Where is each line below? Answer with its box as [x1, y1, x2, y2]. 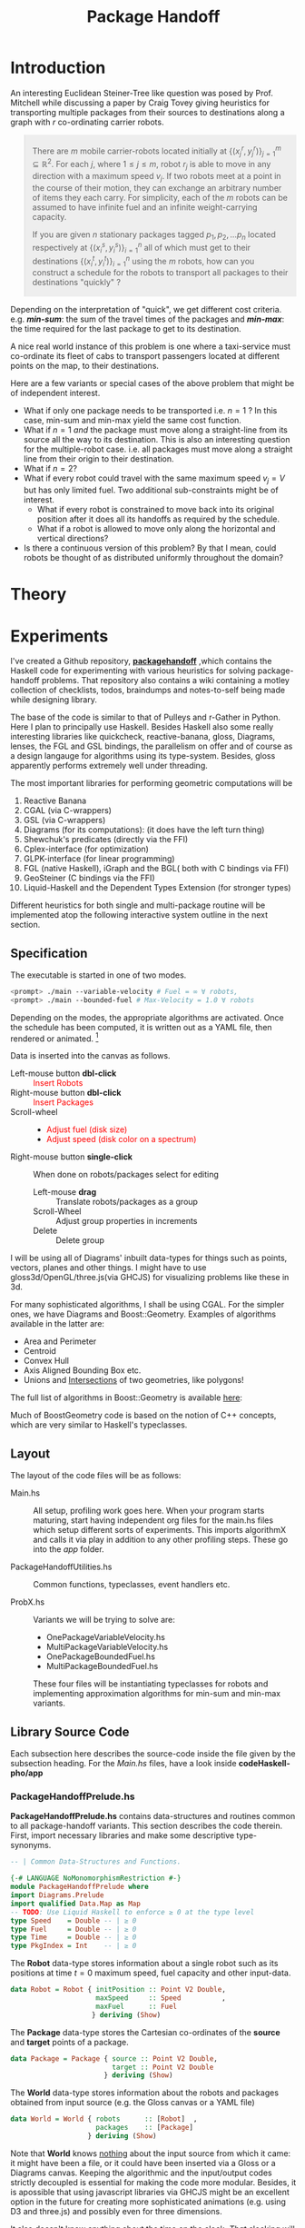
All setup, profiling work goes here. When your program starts [33, 1506, 265, 1517]
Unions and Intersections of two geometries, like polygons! [23, 1375, 244, 1386]
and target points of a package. [10, 2036, 130, 2047]
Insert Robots [33, 1078, 84, 1089]
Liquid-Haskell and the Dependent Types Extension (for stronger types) [23, 882, 291, 893]
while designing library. [10, 694, 98, 705]
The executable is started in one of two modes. [10, 970, 187, 980]
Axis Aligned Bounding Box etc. [23, 1365, 142, 1376]
